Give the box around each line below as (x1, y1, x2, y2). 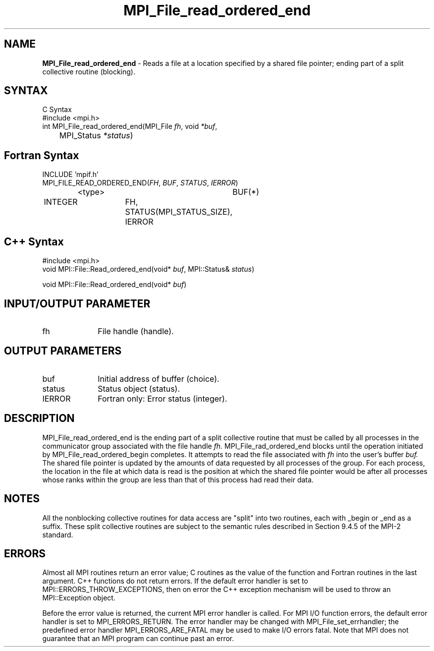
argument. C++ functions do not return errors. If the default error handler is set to (42, 577, 308, 586)
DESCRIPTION (4, 412, 75, 425)
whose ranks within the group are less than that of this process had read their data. (42, 475, 314, 484)
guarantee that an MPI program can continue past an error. (42, 634, 234, 643)
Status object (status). (98, 383, 180, 394)
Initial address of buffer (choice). (98, 373, 219, 384)
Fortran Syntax (4, 149, 79, 162)
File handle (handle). (98, 326, 174, 336)
